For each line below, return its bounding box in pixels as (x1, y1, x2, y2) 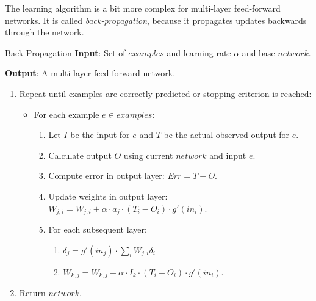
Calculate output (48, 148, 112, 161)
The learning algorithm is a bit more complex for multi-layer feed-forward (5, 2, 281, 14)
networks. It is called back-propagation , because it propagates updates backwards (5, 13, 307, 26)
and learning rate (167, 46, 231, 59)
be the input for (70, 128, 130, 141)
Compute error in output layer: (48, 169, 165, 182)
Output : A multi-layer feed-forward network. (5, 67, 176, 79)
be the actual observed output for (163, 128, 290, 141)
